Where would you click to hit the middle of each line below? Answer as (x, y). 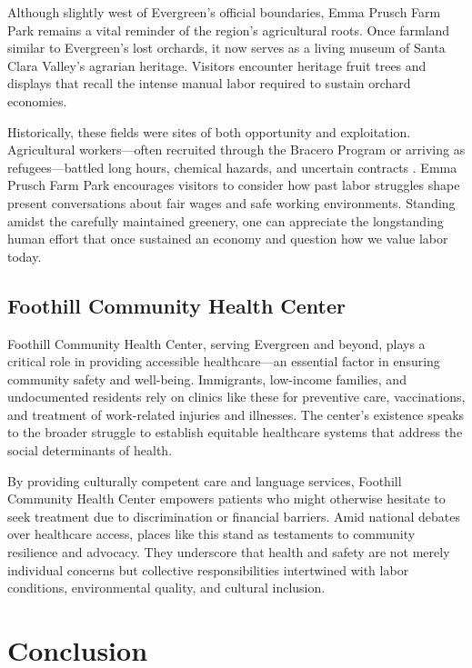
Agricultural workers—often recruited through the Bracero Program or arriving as (236, 150)
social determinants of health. (90, 450)
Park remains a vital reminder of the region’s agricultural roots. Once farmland (229, 30)
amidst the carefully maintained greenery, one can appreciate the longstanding (226, 220)
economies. (37, 100)
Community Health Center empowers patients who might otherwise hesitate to (226, 499)
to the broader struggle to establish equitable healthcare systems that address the (235, 432)
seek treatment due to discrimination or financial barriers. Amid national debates (234, 516)
